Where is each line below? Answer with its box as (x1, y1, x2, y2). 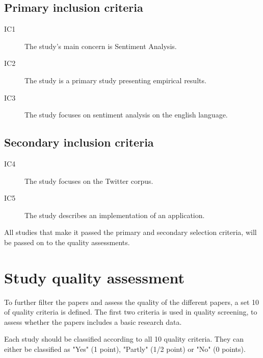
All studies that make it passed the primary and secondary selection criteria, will (4, 227, 257, 237)
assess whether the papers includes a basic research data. (4, 316, 182, 327)
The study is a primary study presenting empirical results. (24, 75, 206, 85)
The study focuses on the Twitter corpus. (24, 175, 153, 186)
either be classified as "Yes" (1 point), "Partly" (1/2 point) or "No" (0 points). (4, 344, 246, 354)
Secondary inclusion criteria (4, 134, 154, 150)
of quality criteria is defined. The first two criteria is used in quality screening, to (4, 306, 257, 317)
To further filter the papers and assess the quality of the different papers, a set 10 (4, 296, 259, 307)
